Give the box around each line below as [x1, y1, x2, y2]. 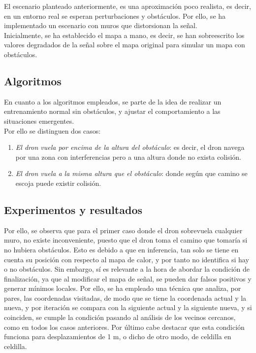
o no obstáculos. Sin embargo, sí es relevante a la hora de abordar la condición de [4, 264, 250, 274]
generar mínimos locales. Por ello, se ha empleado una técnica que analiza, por [4, 283, 241, 293]
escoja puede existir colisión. [15, 177, 101, 188]
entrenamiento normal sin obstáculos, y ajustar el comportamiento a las [4, 106, 221, 116]
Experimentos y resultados [4, 202, 143, 217]
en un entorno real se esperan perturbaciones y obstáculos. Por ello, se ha [4, 10, 226, 21]
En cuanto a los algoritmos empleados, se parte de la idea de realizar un [4, 96, 222, 106]
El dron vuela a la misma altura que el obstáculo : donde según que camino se [15, 168, 248, 178]
